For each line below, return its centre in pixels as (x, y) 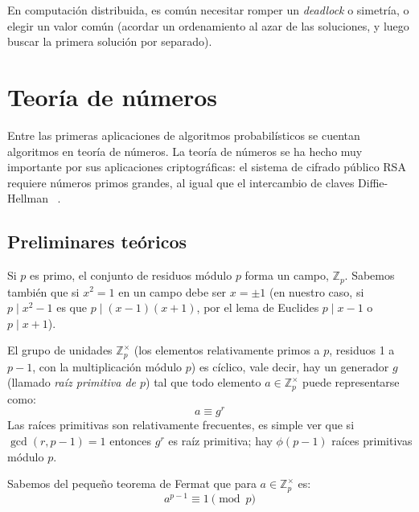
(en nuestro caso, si (317, 291)
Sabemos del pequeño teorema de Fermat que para (132, 483)
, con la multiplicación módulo (107, 366)
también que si (43, 291)
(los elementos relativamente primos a (227, 350)
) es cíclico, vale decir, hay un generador (290, 366)
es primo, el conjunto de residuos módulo (131, 275)
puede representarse (351, 382)
